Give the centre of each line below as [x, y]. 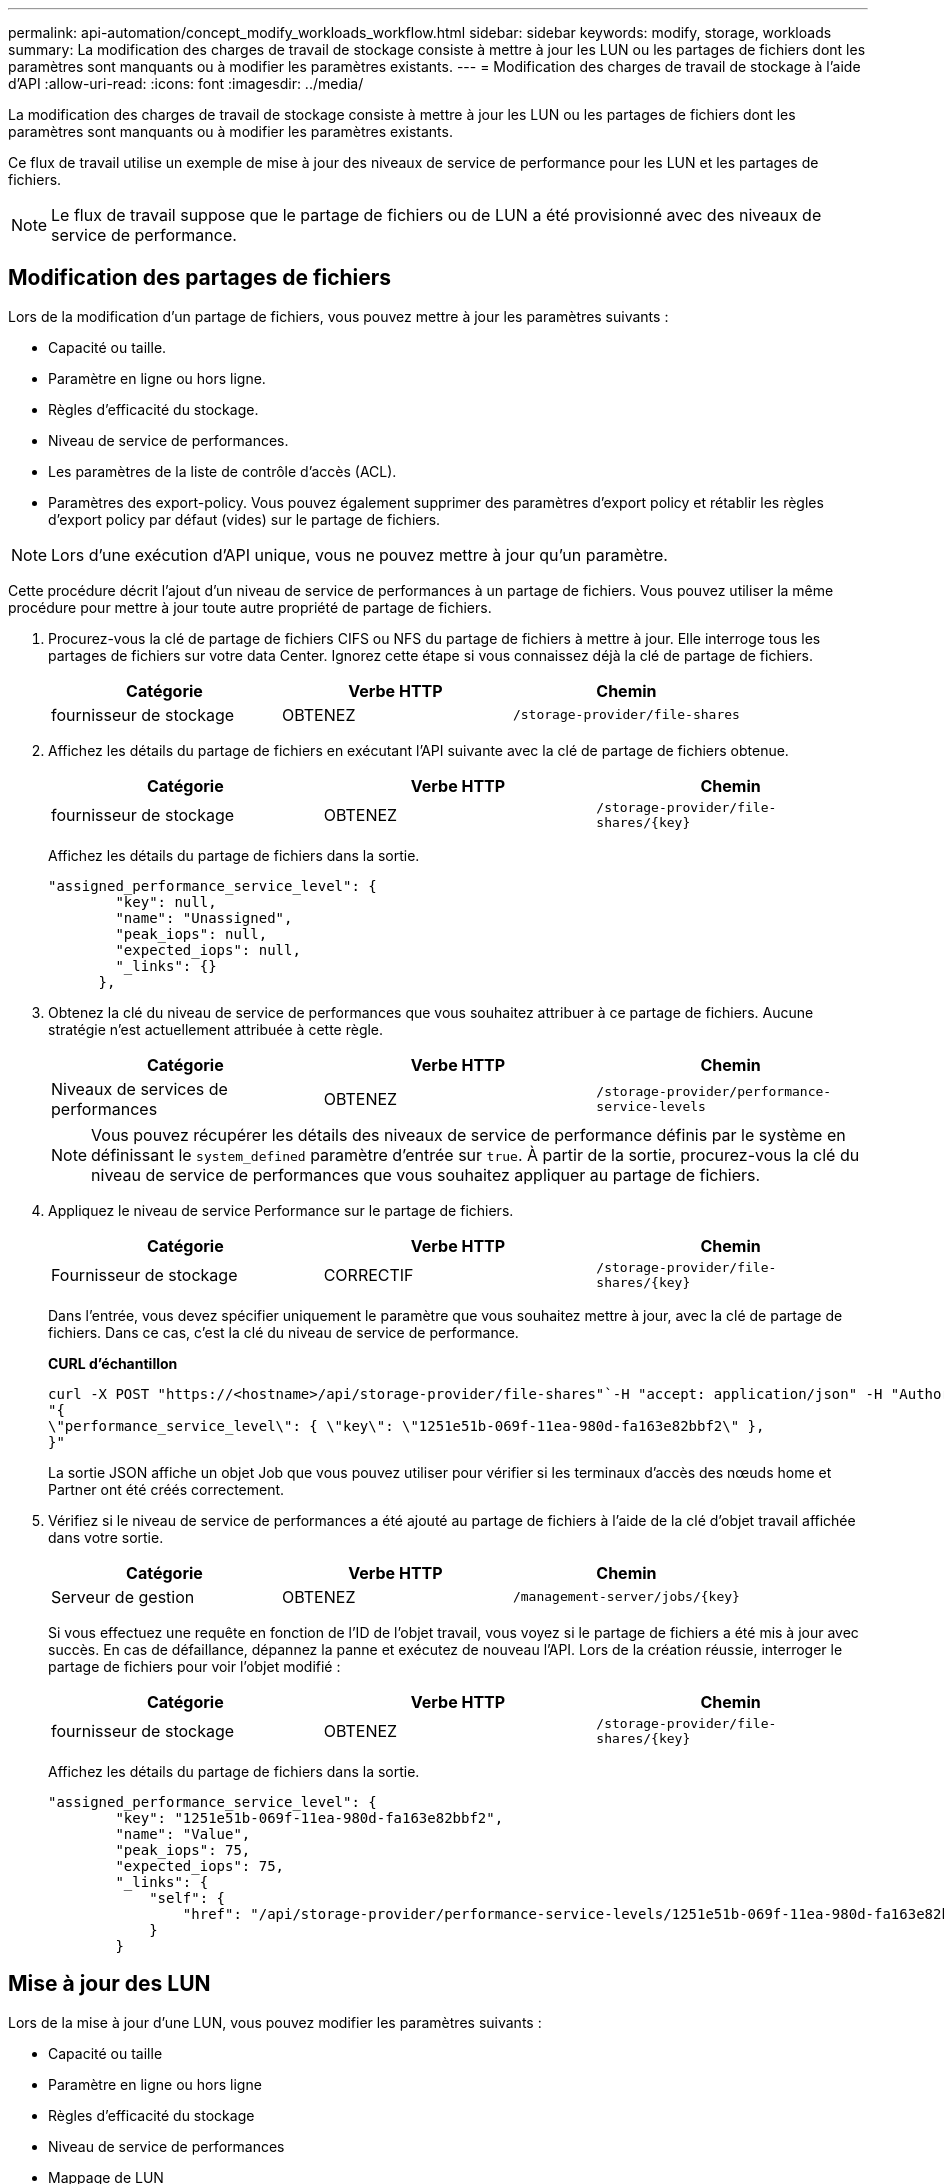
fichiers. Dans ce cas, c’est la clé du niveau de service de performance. [283, 1332]
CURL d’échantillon [113, 1363]
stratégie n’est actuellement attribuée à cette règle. [216, 1029]
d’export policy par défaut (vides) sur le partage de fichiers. [244, 519]
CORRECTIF [368, 1274]
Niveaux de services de [139, 1088]
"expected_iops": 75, [200, 1865]
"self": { [187, 1897]
